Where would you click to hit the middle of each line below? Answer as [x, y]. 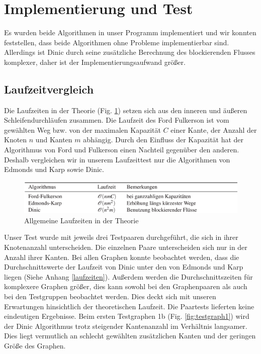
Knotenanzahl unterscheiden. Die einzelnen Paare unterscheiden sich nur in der [126, 247]
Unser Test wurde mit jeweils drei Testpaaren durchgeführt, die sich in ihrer [121, 237]
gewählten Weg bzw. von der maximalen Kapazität [82, 129]
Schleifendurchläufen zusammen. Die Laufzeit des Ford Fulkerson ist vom [117, 120]
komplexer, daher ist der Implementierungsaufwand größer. [95, 62]
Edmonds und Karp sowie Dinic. [54, 169]
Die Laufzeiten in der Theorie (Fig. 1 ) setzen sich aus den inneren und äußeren [126, 110]
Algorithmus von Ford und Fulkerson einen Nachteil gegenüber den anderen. [122, 150]
